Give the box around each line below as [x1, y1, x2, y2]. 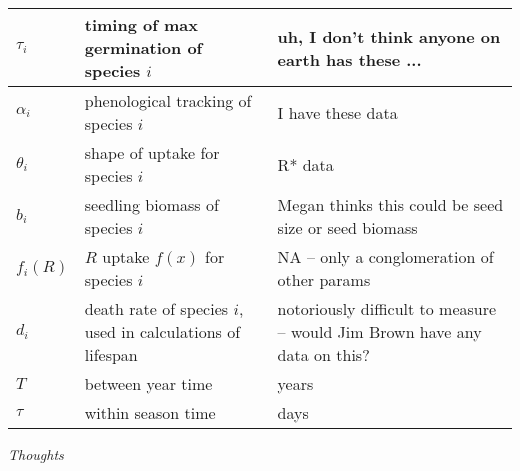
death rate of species [84, 297, 229, 320]
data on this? [277, 343, 370, 366]
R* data [277, 152, 334, 176]
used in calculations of [84, 320, 241, 343]
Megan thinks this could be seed [277, 193, 504, 216]
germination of [84, 36, 203, 59]
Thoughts [8, 444, 64, 464]
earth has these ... [277, 47, 422, 71]
